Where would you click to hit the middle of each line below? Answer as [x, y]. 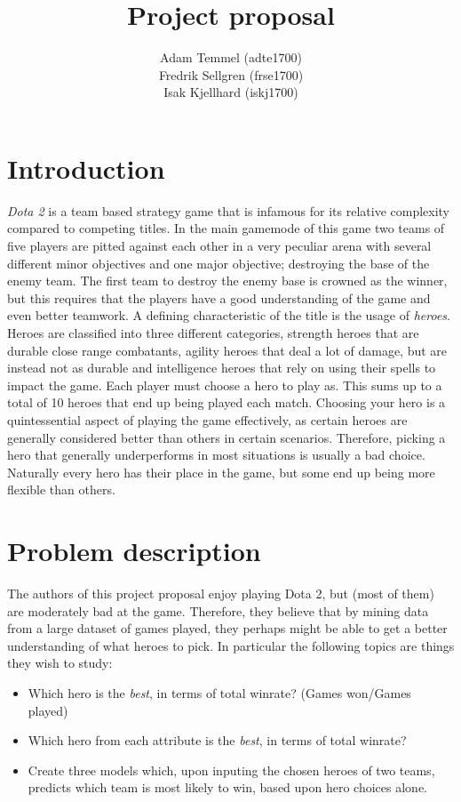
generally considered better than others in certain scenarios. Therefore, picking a [227, 437]
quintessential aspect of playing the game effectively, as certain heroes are [207, 419]
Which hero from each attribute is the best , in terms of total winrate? [217, 740]
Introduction [86, 168]
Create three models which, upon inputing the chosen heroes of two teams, [231, 770]
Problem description [134, 551]
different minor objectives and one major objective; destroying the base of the [219, 263]
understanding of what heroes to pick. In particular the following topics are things [231, 645]
